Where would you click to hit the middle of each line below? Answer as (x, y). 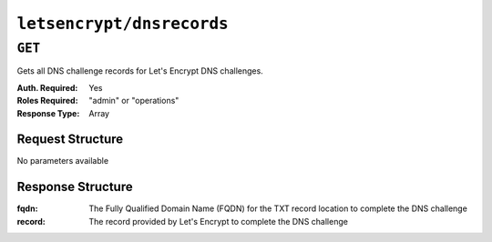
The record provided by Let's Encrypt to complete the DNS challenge (218, 221)
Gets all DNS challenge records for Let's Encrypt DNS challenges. (140, 71)
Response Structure (75, 187)
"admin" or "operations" (134, 101)
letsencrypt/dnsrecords (123, 24)
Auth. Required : (47, 87)
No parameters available (63, 161)
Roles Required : (47, 101)
